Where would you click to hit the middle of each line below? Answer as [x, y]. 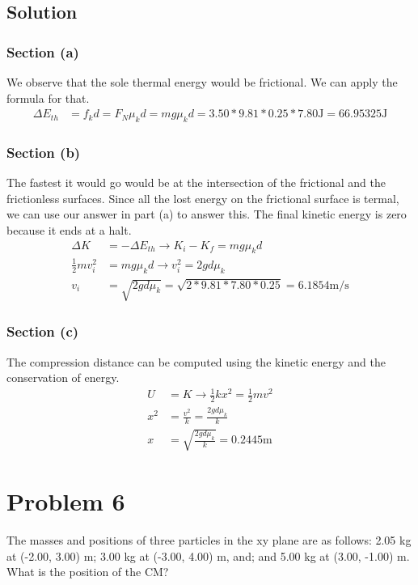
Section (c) [43, 331]
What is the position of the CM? [88, 572]
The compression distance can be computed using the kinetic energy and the [196, 361]
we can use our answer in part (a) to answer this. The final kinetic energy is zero [207, 214]
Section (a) [43, 51]
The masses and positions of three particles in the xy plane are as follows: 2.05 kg [209, 539]
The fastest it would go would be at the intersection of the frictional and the [196, 182]
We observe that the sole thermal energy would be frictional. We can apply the [202, 82]
